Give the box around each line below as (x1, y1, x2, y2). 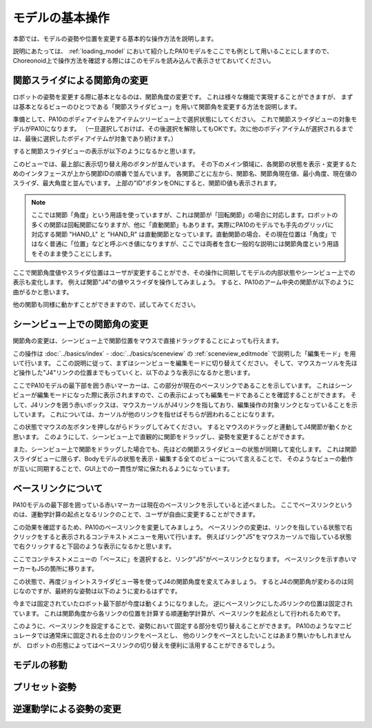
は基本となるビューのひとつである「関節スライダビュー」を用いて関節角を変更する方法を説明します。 (12, 102, 301, 110)
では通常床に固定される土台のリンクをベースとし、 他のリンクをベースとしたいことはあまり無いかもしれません (37, 631, 351, 640)
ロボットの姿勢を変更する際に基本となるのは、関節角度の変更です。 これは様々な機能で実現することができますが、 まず (12, 93, 353, 101)
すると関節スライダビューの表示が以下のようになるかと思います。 (12, 147, 200, 155)
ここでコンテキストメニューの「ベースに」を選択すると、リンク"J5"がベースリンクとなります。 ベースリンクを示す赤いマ (12, 555, 358, 563)
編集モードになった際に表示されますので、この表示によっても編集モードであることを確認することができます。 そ (37, 391, 358, 399)
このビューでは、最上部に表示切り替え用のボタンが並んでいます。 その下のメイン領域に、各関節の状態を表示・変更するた (12, 159, 358, 168)
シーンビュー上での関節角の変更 (12, 318, 148, 330)
